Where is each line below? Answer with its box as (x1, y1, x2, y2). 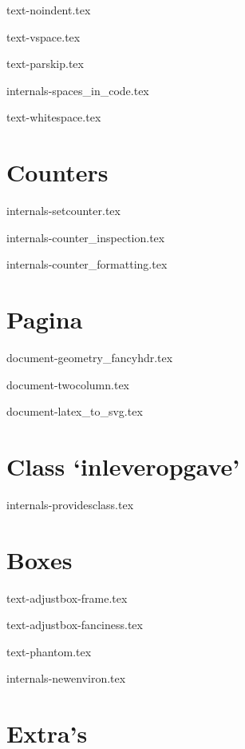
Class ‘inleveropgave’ (6, 449, 240, 482)
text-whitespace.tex (6, 109, 101, 125)
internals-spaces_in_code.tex (6, 82, 149, 98)
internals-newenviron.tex (6, 670, 126, 687)
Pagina (6, 303, 83, 336)
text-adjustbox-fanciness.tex (6, 616, 143, 633)
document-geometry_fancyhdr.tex (6, 349, 173, 365)
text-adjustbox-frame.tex (6, 589, 128, 606)
